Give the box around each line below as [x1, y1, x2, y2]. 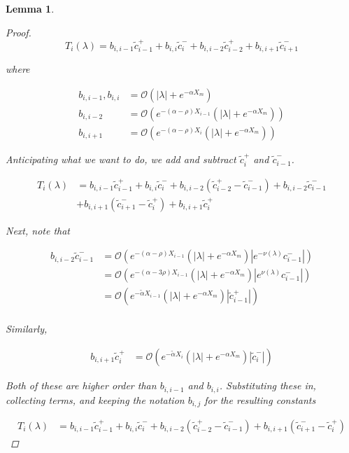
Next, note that [6, 223, 71, 237]
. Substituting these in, [219, 378, 316, 393]
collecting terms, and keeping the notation [6, 392, 185, 407]
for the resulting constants [204, 392, 316, 407]
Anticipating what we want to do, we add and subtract [6, 152, 236, 167]
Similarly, [6, 321, 48, 336]
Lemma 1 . [6, 1, 55, 15]
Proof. [6, 25, 31, 39]
